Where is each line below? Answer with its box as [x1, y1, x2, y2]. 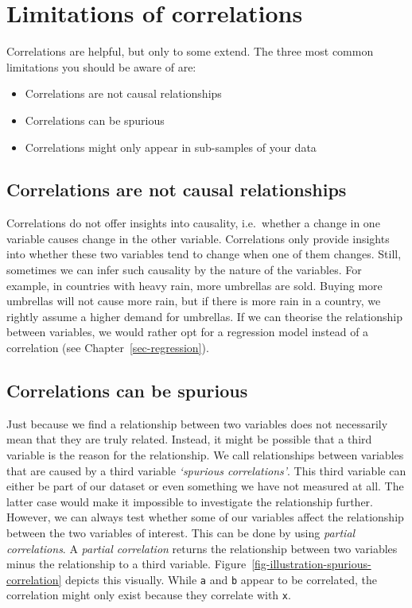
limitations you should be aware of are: [6, 58, 196, 75]
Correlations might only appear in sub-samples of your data [25, 138, 317, 155]
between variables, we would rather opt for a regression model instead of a [6, 323, 369, 340]
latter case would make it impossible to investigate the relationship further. [6, 493, 373, 509]
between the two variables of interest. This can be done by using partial [6, 525, 356, 540]
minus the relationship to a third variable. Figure [6, 556, 247, 572]
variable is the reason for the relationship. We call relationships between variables [6, 447, 404, 463]
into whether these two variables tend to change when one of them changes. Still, [6, 246, 402, 262]
